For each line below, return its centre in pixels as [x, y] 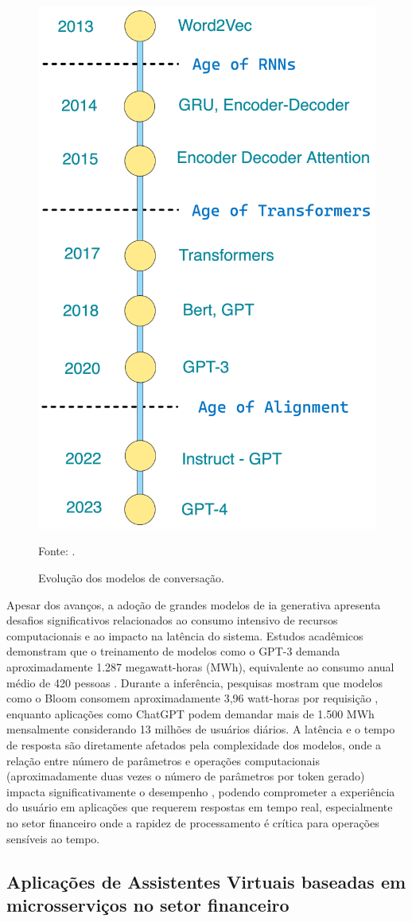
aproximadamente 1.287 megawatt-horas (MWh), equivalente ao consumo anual [200, 667]
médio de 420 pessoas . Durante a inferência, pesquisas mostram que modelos [195, 682]
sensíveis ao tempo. [53, 838]
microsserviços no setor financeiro [148, 904]
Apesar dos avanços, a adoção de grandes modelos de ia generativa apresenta [194, 604]
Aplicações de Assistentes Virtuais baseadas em [206, 881]
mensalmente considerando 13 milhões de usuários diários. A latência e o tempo [201, 729]
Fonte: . [57, 551]
